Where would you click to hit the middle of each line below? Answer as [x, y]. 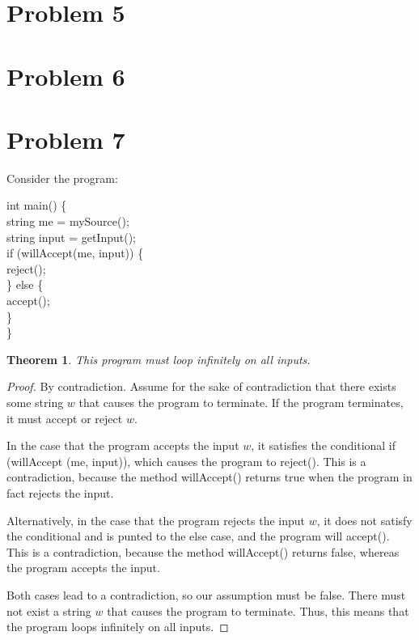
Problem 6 [66, 76]
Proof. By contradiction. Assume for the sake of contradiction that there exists [201, 386]
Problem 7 [66, 139]
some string [35, 402]
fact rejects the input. [60, 492]
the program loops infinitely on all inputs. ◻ [118, 627]
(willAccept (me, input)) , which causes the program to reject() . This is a [186, 461]
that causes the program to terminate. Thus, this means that [258, 610]
